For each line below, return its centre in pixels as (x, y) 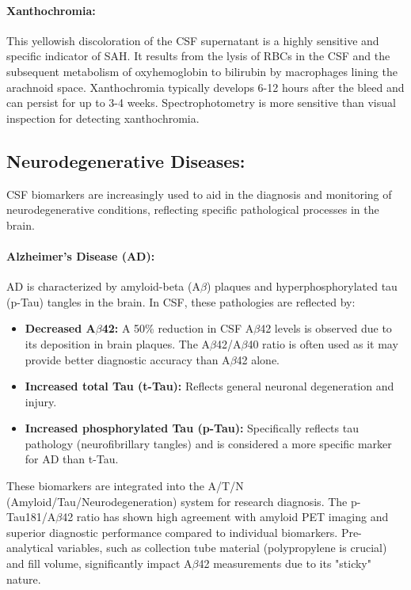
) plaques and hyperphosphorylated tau (302, 286)
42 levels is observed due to (326, 328)
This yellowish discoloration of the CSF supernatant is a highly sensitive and (193, 40)
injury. (41, 401)
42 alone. (258, 359)
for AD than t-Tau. (72, 459)
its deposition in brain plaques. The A (118, 343)
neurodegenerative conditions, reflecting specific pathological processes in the (193, 209)
